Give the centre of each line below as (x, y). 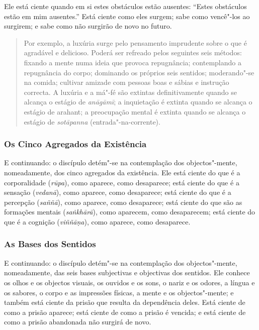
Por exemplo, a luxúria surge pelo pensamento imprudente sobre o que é (135, 42)
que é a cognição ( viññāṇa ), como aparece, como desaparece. (97, 221)
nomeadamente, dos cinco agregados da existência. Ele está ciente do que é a (122, 172)
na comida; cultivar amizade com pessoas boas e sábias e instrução (126, 82)
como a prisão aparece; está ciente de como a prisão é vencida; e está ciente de (125, 312)
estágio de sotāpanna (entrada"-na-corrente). (92, 121)
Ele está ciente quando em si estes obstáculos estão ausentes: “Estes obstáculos (125, 6)
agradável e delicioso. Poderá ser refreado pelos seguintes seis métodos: (133, 52)
